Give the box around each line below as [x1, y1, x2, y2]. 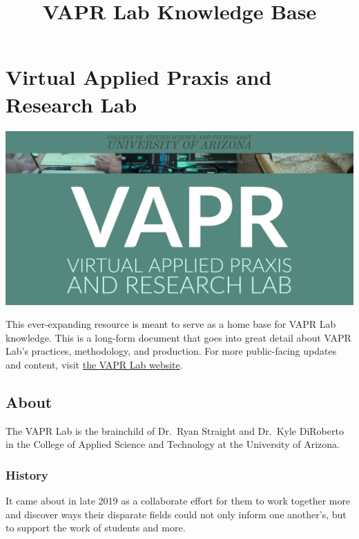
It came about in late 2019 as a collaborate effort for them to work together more [6, 493, 351, 508]
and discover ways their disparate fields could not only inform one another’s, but [6, 507, 347, 521]
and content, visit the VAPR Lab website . [6, 357, 183, 371]
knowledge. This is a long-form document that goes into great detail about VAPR [6, 330, 351, 344]
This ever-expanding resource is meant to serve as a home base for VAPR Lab [6, 317, 336, 331]
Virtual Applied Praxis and [6, 63, 272, 91]
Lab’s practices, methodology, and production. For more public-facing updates [6, 344, 337, 358]
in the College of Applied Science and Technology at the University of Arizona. [6, 437, 340, 451]
